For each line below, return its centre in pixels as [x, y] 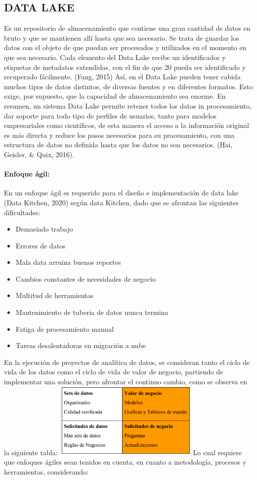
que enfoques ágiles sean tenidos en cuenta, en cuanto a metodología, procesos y [125, 462]
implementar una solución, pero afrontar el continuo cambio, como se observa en [126, 382]
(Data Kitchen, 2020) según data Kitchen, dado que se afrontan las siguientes [121, 202]
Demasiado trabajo [44, 229]
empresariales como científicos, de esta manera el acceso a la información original [127, 125]
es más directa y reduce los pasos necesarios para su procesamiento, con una [119, 135]
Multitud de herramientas [55, 295]
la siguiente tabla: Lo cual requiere [123, 452]
